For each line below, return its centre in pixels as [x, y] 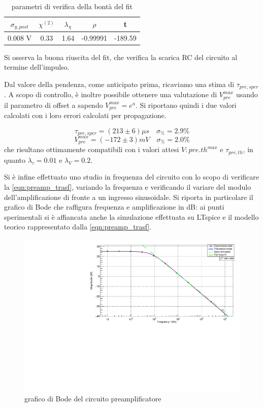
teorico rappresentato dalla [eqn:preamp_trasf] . [78, 227]
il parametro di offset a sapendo [54, 105]
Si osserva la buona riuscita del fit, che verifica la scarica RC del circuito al [121, 57]
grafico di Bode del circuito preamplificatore [93, 399]
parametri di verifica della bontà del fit [72, 6]
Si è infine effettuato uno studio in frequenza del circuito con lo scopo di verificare [131, 177]
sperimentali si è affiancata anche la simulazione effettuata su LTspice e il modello [131, 216]
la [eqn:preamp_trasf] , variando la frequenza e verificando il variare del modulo [128, 186]
